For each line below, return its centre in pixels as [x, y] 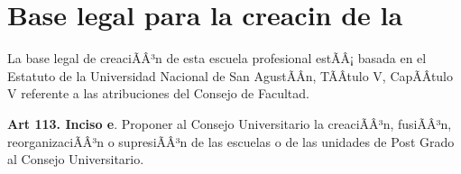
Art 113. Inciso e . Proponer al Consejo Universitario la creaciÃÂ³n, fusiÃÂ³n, [230, 123]
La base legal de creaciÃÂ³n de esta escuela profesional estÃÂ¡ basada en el [217, 58]
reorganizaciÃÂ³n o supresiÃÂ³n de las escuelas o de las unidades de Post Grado [231, 141]
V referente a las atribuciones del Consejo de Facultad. [158, 93]
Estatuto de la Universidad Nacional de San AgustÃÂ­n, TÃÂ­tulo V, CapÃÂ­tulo [230, 75]
